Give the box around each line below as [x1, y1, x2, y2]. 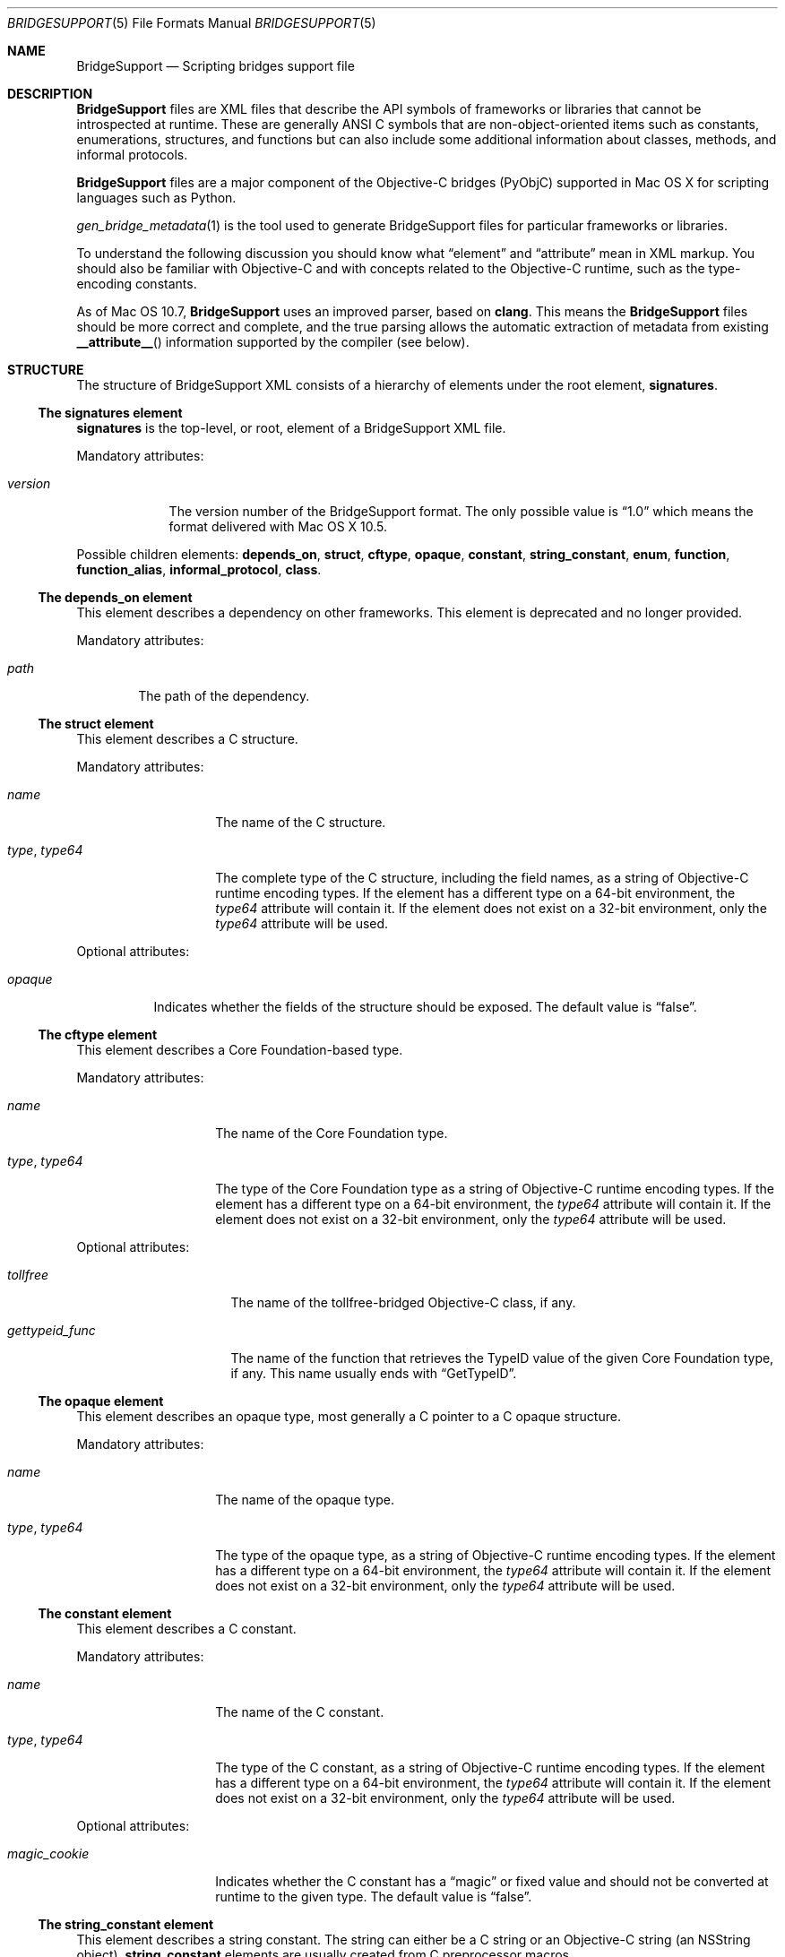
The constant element [38, 1606, 172, 1621]
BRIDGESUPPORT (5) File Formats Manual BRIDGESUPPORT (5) [7, 15, 376, 30]
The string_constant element [38, 1917, 214, 1932]
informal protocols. [76, 147, 188, 162]
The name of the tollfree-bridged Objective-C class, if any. [230, 1295, 576, 1310]
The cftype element [38, 1027, 158, 1042]
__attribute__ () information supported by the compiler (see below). [76, 334, 470, 349]
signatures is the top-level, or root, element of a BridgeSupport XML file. [76, 420, 506, 435]
